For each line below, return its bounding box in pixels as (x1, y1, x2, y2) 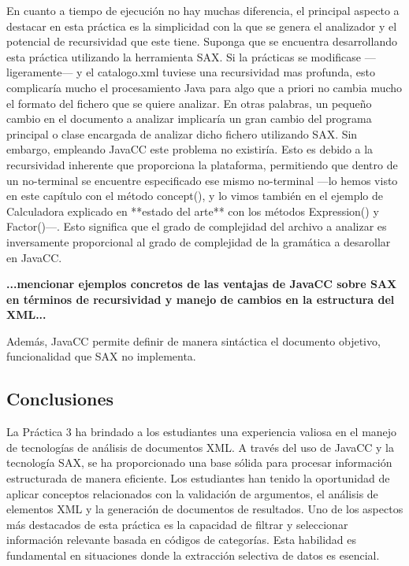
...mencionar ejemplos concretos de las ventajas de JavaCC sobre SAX (6, 276, 397, 292)
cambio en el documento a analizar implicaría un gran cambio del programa (6, 110, 372, 127)
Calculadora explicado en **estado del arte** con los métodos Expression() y (6, 202, 379, 219)
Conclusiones (6, 387, 114, 411)
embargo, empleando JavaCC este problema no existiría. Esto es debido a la (6, 141, 374, 157)
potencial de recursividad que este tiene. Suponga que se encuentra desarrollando (6, 33, 397, 50)
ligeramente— (6, 64, 73, 80)
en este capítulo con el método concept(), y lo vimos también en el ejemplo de (6, 187, 384, 204)
